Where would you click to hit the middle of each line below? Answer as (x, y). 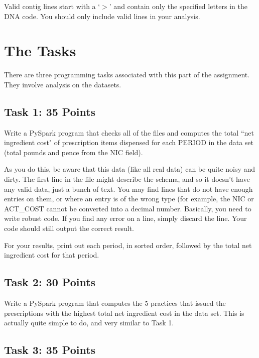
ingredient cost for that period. (52, 255)
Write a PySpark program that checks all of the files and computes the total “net (129, 132)
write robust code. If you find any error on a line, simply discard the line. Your (125, 218)
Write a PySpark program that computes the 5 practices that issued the (115, 303)
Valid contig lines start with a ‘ (52, 6)
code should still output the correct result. (69, 228)
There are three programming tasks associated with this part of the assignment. (127, 75)
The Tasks (40, 50)
